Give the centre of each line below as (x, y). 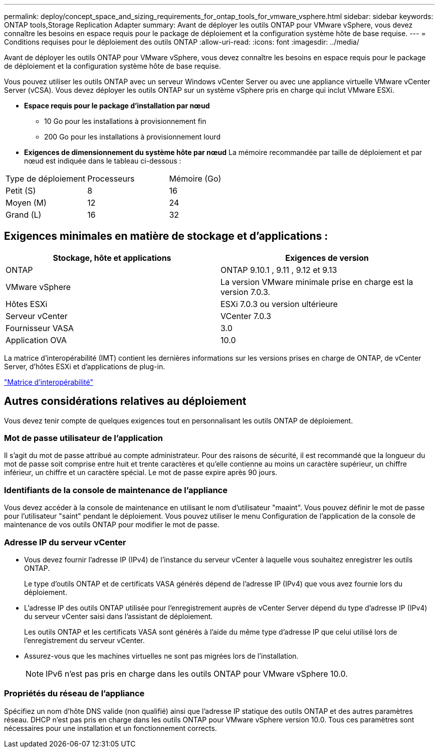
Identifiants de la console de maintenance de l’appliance (116, 490)
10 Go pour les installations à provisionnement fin (125, 121)
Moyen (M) (26, 203)
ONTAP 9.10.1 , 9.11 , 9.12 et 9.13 (279, 270)
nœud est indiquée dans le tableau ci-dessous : (103, 161)
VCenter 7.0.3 (246, 316)
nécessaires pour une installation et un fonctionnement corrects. (111, 728)
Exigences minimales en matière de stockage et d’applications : (166, 236)
